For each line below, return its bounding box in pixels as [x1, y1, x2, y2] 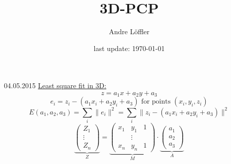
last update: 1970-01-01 [93, 43, 165, 53]
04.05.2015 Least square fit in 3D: [4, 80, 106, 91]
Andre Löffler [109, 26, 150, 37]
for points [141, 98, 171, 106]
